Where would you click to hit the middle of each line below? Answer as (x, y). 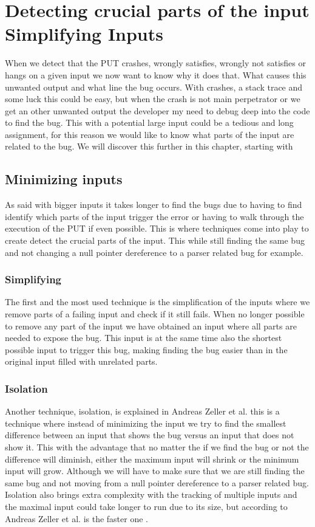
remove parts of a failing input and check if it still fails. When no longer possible (155, 314)
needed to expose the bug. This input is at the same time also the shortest (144, 338)
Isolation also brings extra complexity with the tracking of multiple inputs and (151, 494)
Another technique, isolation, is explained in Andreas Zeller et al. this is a (142, 411)
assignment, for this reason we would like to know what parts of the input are (150, 134)
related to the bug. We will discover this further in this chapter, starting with (149, 146)
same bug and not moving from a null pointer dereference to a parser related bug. (157, 482)
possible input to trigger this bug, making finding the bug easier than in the (146, 349)
